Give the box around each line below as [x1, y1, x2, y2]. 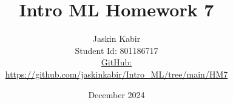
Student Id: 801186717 [75, 44, 158, 56]
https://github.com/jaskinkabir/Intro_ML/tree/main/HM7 [5, 67, 228, 80]
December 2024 [88, 88, 145, 101]
